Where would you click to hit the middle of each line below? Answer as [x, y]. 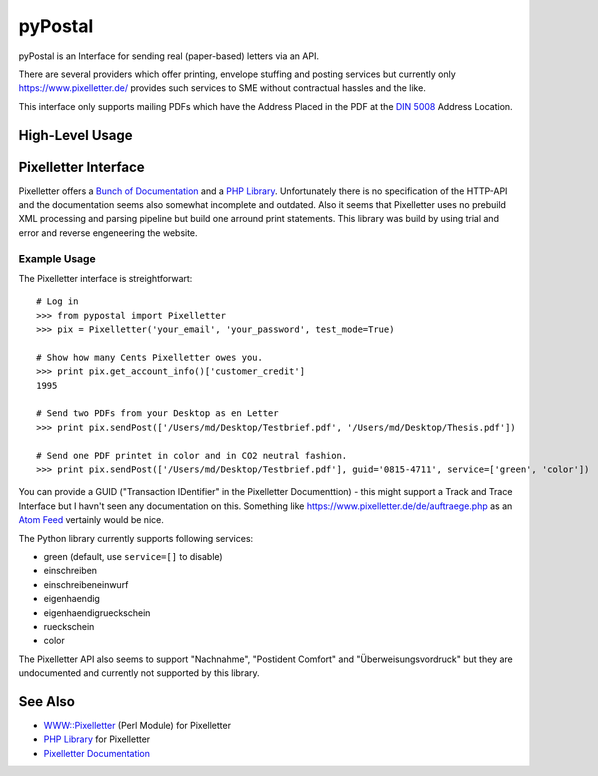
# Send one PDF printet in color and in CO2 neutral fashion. [192, 455]
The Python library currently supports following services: [136, 538]
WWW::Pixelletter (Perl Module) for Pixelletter [137, 726]
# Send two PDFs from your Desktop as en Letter [157, 413]
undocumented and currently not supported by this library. [139, 673]
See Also [46, 701]
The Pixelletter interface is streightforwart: [105, 278]
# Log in [57, 301]
